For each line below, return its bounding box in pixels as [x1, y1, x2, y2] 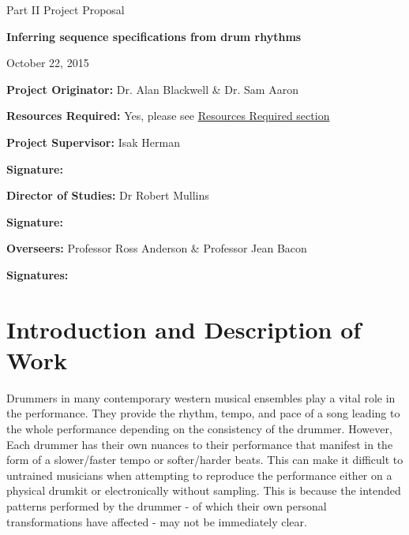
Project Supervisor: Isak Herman [6, 133, 180, 150]
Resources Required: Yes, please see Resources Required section [6, 107, 330, 124]
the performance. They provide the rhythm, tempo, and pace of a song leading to [6, 405, 400, 421]
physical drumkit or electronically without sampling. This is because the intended [6, 482, 401, 499]
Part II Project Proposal [6, 2, 125, 17]
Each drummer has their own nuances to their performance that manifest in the [6, 436, 393, 452]
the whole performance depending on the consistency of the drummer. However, [6, 421, 392, 437]
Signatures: [6, 266, 69, 282]
